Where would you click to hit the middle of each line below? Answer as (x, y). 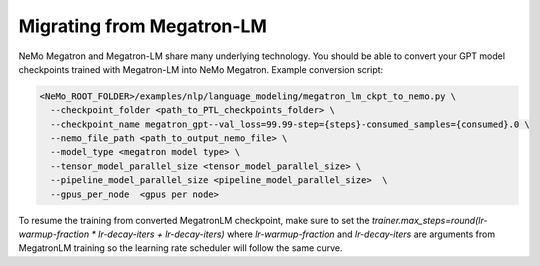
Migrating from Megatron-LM (142, 26)
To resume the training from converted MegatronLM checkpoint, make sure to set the (194, 220)
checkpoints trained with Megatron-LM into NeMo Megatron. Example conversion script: (201, 69)
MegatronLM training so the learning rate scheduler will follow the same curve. (181, 248)
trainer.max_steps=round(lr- (429, 220)
